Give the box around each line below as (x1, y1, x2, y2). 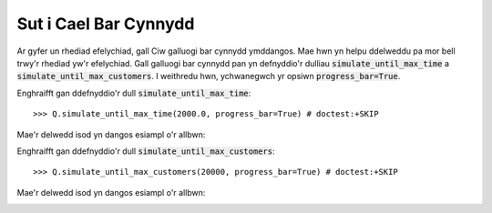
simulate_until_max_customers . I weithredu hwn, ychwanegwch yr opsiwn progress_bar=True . (16, 71, 401, 82)
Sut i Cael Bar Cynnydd (16, 14, 195, 34)
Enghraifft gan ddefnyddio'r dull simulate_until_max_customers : (16, 146, 275, 157)
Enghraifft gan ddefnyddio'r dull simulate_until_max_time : (16, 87, 251, 98)
